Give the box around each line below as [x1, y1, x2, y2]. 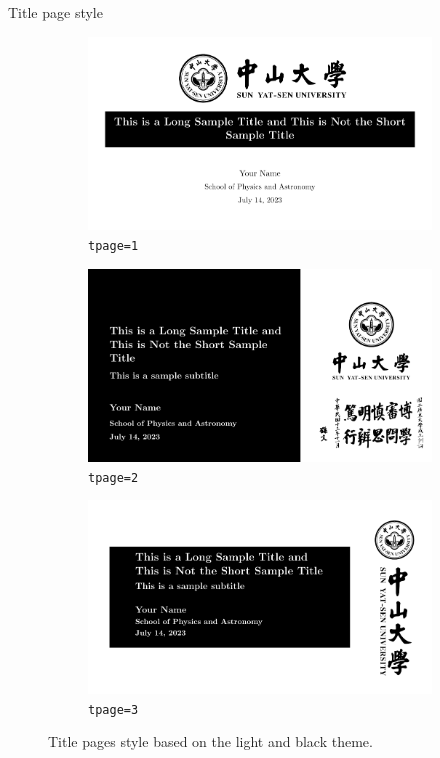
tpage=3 [88, 702, 139, 717]
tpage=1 [88, 238, 139, 253]
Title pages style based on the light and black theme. [48, 731, 373, 752]
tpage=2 [88, 470, 139, 485]
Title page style [8, 2, 103, 22]
